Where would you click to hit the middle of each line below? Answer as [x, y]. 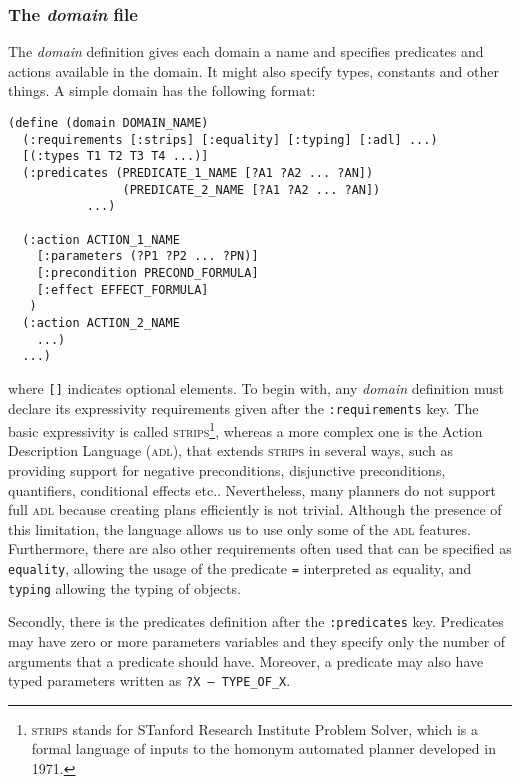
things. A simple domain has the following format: [162, 90]
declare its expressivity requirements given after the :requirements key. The [243, 407]
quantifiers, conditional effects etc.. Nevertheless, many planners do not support [252, 489]
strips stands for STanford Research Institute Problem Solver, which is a [255, 728]
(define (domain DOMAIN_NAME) [108, 123]
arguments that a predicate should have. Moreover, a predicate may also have [246, 660]
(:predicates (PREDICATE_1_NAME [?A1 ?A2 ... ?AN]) [198, 172]
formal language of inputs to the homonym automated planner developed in [263, 748]
